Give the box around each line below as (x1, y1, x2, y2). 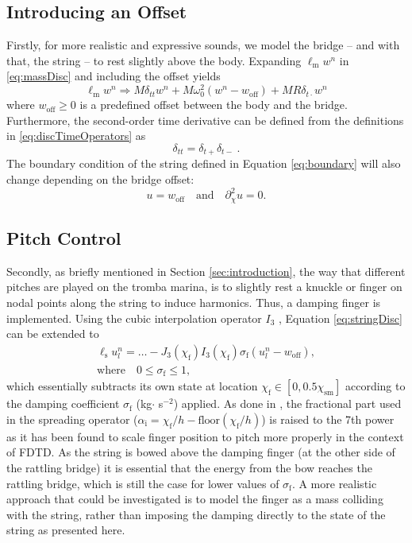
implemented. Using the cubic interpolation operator (6, 309, 262, 326)
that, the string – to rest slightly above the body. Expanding (6, 52, 302, 68)
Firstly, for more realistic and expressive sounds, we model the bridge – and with (6, 37, 400, 53)
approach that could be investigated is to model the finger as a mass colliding (6, 491, 383, 507)
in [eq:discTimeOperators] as (6, 127, 146, 144)
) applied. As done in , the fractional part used (173, 395, 402, 412)
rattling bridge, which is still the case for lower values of (6, 475, 279, 491)
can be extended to (6, 325, 99, 342)
